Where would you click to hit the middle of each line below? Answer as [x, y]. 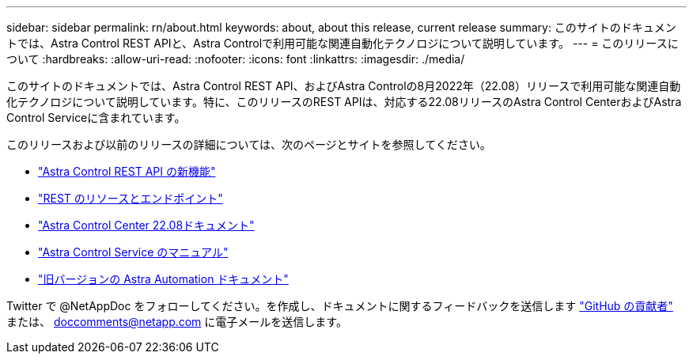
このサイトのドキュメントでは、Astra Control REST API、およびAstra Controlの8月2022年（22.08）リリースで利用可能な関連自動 [344, 86]
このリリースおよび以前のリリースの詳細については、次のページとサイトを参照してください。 [249, 144]
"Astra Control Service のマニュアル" [133, 252]
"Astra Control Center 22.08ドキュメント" [146, 225]
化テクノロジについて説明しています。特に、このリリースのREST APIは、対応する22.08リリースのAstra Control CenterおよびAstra [344, 102]
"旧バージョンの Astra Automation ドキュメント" [163, 279]
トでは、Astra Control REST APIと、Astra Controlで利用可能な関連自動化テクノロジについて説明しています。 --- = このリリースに [343, 43]
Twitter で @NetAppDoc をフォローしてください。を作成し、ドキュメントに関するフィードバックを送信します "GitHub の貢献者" [340, 306]
